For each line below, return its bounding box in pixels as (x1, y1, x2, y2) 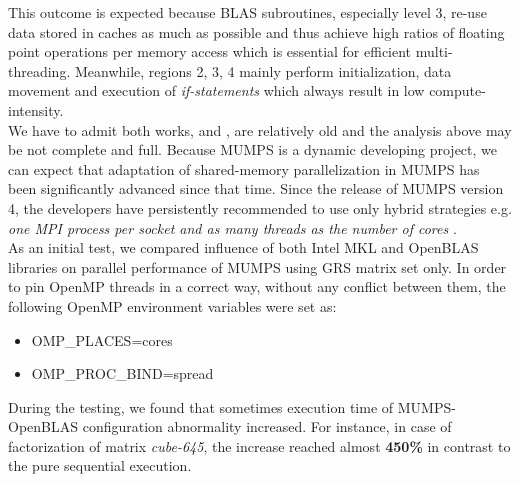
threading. (8, 60, 71, 81)
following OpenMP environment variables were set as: (8, 295, 337, 316)
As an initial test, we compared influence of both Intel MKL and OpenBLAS (8, 237, 479, 258)
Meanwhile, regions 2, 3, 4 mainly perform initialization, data (74, 60, 452, 81)
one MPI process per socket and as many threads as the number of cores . (8, 217, 457, 238)
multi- (415, 41, 453, 62)
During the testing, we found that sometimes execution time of (8, 396, 394, 417)
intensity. (8, 99, 64, 120)
